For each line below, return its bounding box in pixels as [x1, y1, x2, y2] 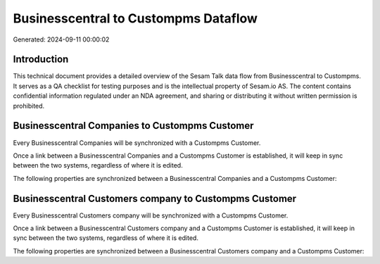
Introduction [13, 54, 69, 65]
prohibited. [13, 101, 45, 110]
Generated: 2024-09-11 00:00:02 [13, 35, 110, 44]
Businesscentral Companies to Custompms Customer [13, 120, 254, 132]
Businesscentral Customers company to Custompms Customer [13, 192, 297, 204]
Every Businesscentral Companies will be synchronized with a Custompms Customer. [13, 138, 261, 147]
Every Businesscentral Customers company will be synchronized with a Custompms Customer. [13, 211, 289, 220]
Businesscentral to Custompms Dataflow [13, 11, 258, 26]
